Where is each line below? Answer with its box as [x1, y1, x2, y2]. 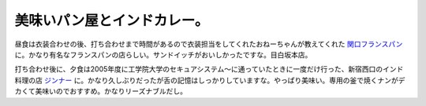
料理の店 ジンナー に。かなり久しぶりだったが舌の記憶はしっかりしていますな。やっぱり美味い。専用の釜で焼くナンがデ [14, 75, 405, 85]
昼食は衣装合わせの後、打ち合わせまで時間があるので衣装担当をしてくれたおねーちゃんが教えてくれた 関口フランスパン [14, 39, 403, 49]
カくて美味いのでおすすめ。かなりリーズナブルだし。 [14, 86, 187, 96]
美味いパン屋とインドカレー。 [14, 12, 209, 29]
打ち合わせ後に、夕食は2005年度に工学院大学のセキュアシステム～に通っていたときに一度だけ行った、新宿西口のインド [14, 64, 404, 74]
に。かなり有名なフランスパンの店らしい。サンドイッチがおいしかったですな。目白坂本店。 [14, 49, 312, 59]
